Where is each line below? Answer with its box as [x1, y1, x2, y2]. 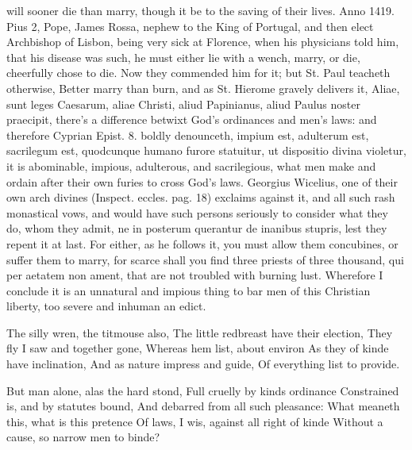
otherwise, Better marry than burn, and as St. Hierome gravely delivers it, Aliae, [6, 79, 400, 96]
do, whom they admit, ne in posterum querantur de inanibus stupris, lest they [6, 220, 387, 237]
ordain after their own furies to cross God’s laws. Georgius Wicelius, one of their [6, 173, 398, 190]
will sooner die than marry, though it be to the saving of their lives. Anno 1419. [6, 2, 395, 18]
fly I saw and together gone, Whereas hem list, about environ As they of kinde [6, 340, 389, 356]
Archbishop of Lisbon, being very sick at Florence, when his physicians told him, [6, 33, 399, 50]
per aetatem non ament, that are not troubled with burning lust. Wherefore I [6, 267, 383, 283]
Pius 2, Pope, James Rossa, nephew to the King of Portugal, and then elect [6, 17, 374, 34]
